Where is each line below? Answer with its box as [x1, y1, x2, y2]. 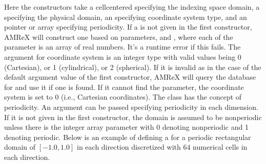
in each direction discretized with [77, 142, 181, 152]
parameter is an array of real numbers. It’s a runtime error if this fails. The [4, 41, 241, 52]
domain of [4, 142, 36, 152]
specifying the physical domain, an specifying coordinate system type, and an [4, 11, 247, 22]
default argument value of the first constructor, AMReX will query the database [4, 72, 256, 82]
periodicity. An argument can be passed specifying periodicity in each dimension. [4, 101, 258, 112]
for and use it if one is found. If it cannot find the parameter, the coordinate [4, 81, 244, 92]
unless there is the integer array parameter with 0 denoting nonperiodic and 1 [4, 122, 249, 132]
